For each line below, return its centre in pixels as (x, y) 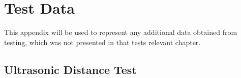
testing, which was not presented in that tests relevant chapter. (102, 42)
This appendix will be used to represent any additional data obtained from (121, 32)
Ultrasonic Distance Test (70, 69)
